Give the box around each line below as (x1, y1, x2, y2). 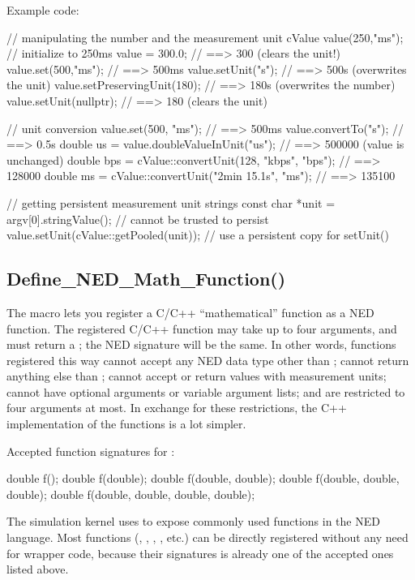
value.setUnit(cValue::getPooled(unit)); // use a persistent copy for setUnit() (6, 226, 390, 243)
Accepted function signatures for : (6, 442, 175, 459)
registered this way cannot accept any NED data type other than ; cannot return (6, 351, 409, 368)
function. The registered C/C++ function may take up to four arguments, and (6, 320, 397, 337)
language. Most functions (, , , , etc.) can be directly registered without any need (6, 529, 409, 546)
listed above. (6, 561, 69, 578)
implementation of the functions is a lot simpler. (6, 415, 246, 432)
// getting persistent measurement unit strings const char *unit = (6, 194, 336, 211)
